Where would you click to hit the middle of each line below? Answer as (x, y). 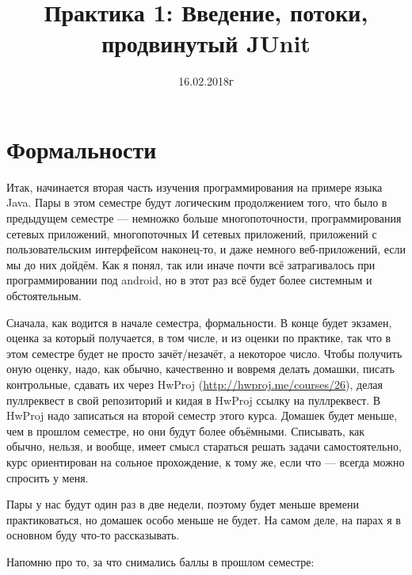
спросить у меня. (48, 477)
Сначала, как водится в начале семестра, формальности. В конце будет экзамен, (199, 322)
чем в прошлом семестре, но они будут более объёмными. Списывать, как (186, 430)
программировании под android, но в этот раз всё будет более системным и (189, 280)
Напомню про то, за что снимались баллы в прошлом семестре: (160, 561)
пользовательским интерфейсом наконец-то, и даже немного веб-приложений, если (206, 249)
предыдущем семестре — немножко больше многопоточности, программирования (204, 218)
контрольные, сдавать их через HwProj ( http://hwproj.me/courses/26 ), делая (195, 384)
